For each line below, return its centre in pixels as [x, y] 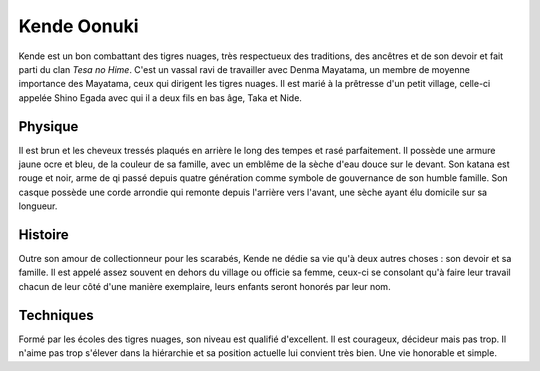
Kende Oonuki [78, 26]
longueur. [38, 206]
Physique [48, 126]
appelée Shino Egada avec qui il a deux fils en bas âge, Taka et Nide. [160, 97]
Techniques [56, 315]
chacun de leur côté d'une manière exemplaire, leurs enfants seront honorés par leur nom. [204, 286]
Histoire [43, 234]
